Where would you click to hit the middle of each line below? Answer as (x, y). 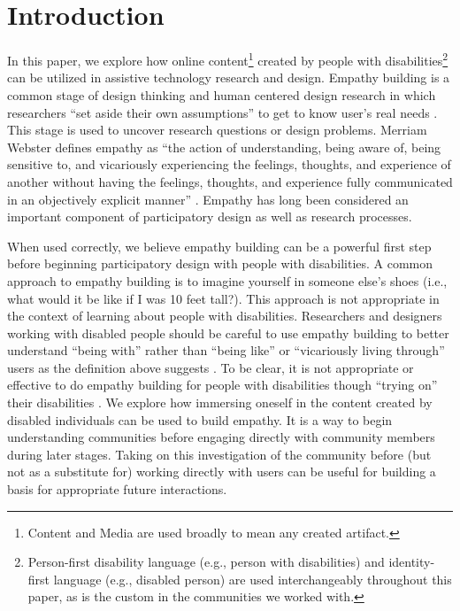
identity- (412, 562)
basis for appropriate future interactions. (117, 489)
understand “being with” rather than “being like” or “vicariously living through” (226, 350)
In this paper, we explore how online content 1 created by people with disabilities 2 (228, 59)
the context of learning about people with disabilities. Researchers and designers (225, 316)
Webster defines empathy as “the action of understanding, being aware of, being (224, 147)
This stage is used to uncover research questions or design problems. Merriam (217, 130)
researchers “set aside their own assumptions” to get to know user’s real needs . (222, 112)
